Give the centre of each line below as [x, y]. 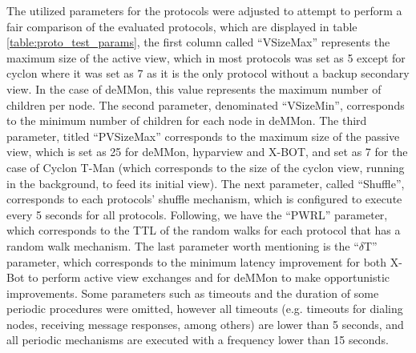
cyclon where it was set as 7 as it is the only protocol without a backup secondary [208, 73]
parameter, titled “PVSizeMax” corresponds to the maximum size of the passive [203, 136]
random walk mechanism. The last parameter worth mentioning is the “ [183, 245]
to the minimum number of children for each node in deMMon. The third [187, 120]
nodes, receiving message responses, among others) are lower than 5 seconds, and [205, 324]
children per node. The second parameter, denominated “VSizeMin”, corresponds [206, 104]
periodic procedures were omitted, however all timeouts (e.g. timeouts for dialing [205, 309]
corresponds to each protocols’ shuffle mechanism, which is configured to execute [204, 199]
